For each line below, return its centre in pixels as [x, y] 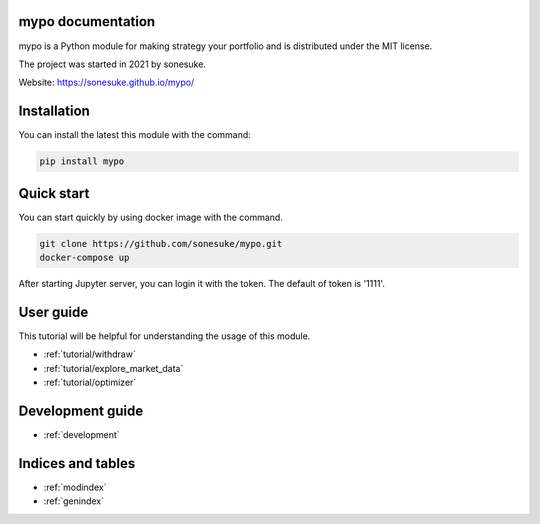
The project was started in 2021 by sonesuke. [112, 64]
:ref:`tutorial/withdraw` [90, 354]
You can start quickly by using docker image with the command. [151, 217]
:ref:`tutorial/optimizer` [90, 382]
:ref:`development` [81, 435]
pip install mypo [82, 161]
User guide [53, 311]
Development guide [81, 410]
